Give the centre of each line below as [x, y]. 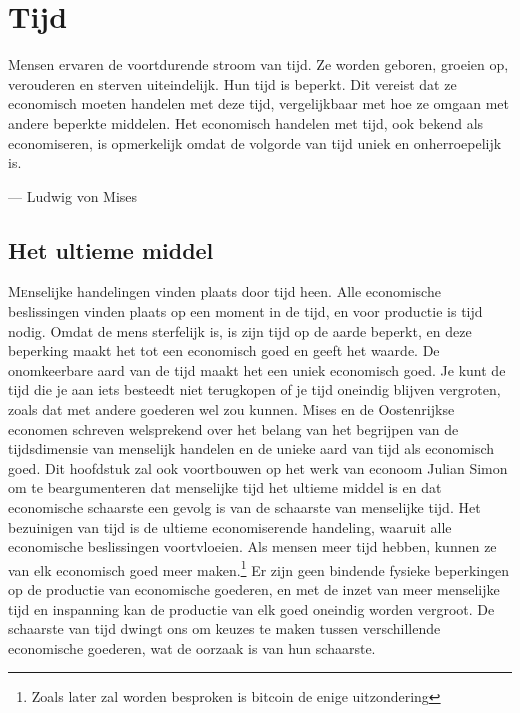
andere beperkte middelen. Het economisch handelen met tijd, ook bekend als [246, 122]
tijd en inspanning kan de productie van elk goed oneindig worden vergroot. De [251, 608]
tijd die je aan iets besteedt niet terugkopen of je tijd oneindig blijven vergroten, [254, 389]
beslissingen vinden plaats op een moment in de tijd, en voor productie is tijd [245, 311]
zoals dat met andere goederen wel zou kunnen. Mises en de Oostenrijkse [231, 409]
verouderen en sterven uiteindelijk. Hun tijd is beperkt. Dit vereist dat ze [232, 83]
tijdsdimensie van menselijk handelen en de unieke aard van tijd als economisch [251, 448]
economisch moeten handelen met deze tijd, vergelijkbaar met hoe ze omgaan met [258, 103]
